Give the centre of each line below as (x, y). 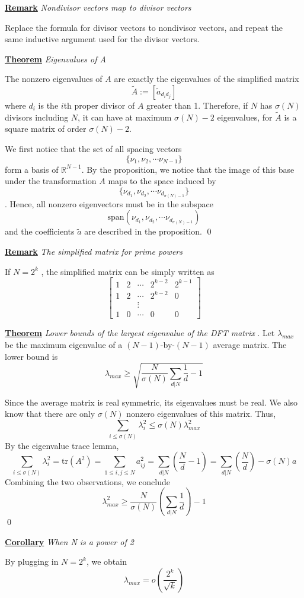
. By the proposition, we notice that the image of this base (188, 169)
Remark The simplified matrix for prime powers (94, 251)
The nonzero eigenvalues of (54, 79)
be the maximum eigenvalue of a (64, 344)
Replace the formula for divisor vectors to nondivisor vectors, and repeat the (144, 27)
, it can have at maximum (125, 117)
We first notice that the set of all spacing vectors (93, 148)
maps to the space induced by (162, 181)
